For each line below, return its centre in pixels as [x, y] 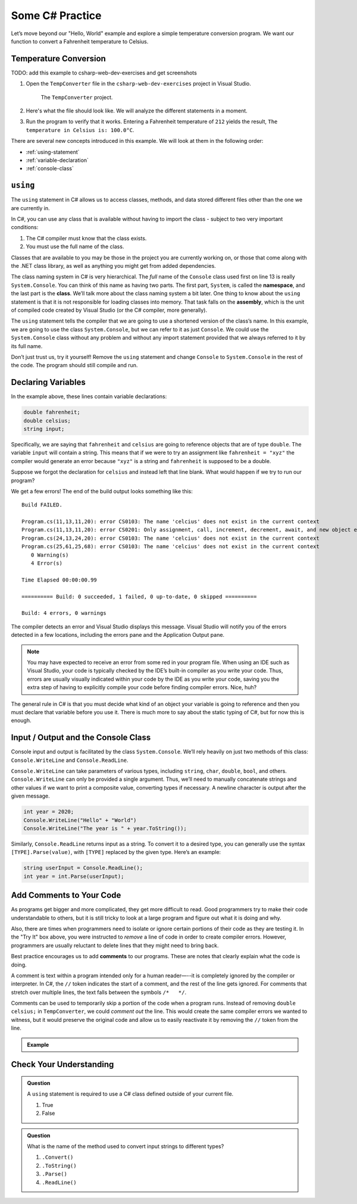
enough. [21, 721]
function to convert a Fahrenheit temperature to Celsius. [80, 41]
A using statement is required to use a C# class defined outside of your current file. [130, 1094]
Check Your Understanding [62, 1064]
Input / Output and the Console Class [81, 738]
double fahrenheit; [52, 412]
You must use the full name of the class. [75, 246]
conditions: [25, 227]
